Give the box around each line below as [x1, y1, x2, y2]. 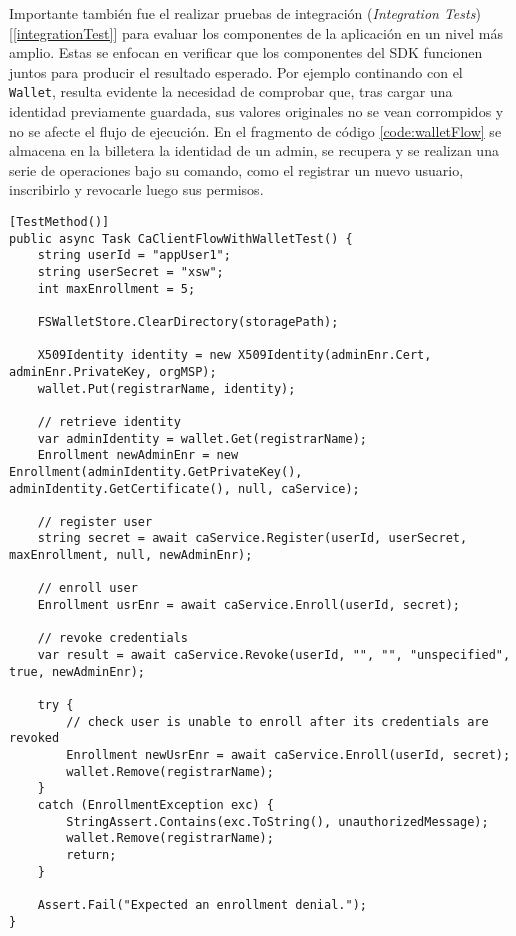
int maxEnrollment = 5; [37, 281, 196, 296]
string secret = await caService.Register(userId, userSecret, [37, 531, 468, 546]
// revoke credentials [37, 631, 188, 646]
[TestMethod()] [9, 215, 110, 229]
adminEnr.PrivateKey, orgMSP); [9, 364, 217, 379]
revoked [9, 731, 60, 746]
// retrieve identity [37, 414, 181, 429]
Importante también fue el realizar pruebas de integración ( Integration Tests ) [9, 3, 481, 23]
